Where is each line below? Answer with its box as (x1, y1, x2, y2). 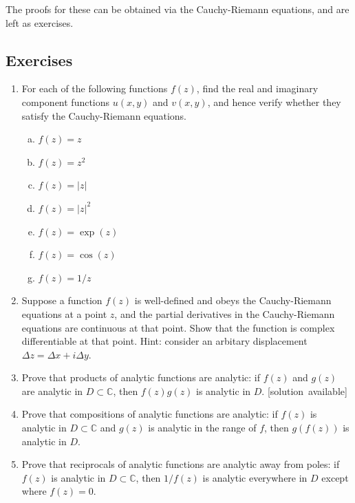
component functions (21, 94, 110, 109)
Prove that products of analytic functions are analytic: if (21, 370, 261, 385)
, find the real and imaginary (196, 81, 319, 96)
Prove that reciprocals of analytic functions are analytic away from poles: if (21, 457, 340, 471)
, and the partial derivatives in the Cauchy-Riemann (114, 306, 335, 321)
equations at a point (21, 306, 107, 321)
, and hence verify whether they (207, 94, 341, 109)
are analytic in (21, 383, 83, 398)
